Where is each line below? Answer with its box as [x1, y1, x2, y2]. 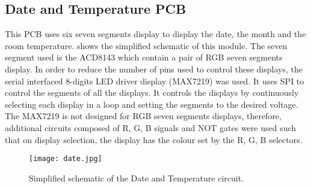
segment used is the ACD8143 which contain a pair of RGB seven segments [5, 51, 283, 63]
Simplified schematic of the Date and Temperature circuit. [29, 171, 244, 184]
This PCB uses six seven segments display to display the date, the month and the [5, 28, 306, 40]
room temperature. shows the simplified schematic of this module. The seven [5, 39, 288, 51]
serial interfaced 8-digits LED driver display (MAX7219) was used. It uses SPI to [5, 74, 304, 87]
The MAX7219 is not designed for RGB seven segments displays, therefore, [5, 110, 282, 122]
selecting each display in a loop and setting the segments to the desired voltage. [5, 98, 298, 110]
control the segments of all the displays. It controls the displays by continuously [5, 86, 299, 99]
